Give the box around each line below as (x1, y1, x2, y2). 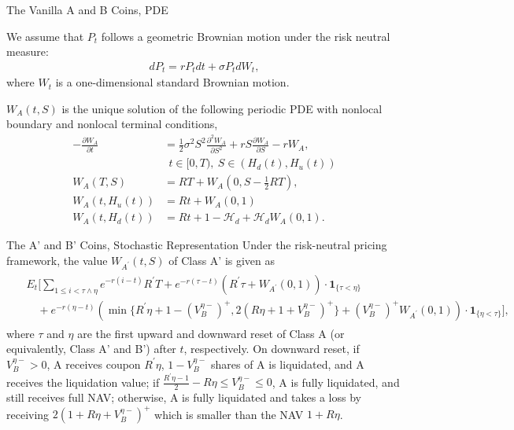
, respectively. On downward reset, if (183, 340, 360, 357)
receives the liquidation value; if (6, 373, 160, 390)
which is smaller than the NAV (154, 406, 304, 422)
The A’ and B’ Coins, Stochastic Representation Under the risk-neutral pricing (6, 237, 387, 253)
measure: (6, 43, 49, 60)
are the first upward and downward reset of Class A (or (77, 325, 345, 341)
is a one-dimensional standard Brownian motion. (55, 74, 290, 90)
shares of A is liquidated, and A (210, 355, 364, 372)
